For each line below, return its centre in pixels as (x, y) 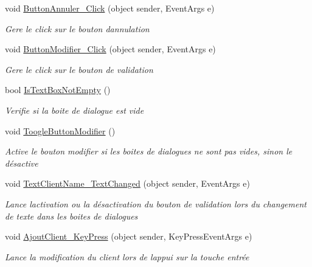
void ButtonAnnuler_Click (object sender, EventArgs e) (110, 8)
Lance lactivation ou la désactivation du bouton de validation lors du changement (156, 203)
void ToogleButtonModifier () (60, 130)
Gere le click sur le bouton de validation (79, 69)
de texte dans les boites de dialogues (71, 216)
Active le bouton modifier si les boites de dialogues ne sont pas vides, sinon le (149, 151)
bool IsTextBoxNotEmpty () (58, 90)
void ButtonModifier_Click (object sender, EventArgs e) (110, 49)
